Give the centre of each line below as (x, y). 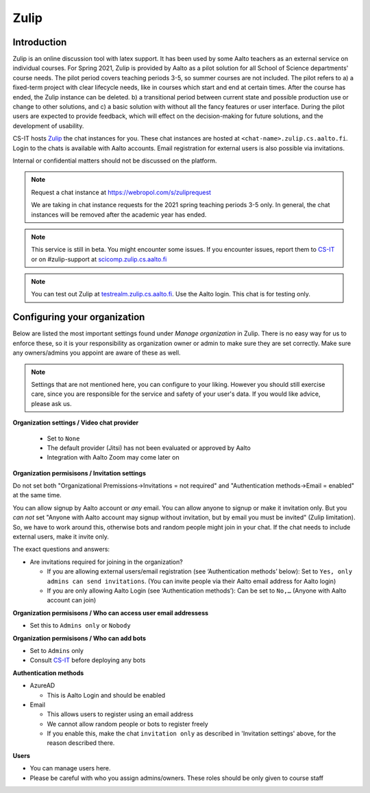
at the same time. (37, 495)
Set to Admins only (57, 650)
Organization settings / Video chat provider (76, 423)
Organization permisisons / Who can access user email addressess (111, 613)
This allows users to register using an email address (120, 714)
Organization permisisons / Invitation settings (79, 473)
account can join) (72, 600)
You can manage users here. (70, 768)
